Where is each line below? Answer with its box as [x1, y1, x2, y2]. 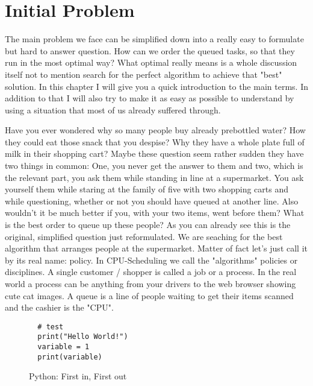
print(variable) [37, 352, 102, 361]
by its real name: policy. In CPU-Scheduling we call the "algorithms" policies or [5, 253, 298, 266]
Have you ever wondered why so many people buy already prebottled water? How [5, 124, 306, 136]
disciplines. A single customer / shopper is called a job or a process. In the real [5, 265, 297, 278]
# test [37, 322, 64, 331]
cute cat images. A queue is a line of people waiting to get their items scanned [5, 289, 294, 302]
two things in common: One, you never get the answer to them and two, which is [5, 159, 303, 172]
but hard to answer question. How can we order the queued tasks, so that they [5, 44, 295, 57]
